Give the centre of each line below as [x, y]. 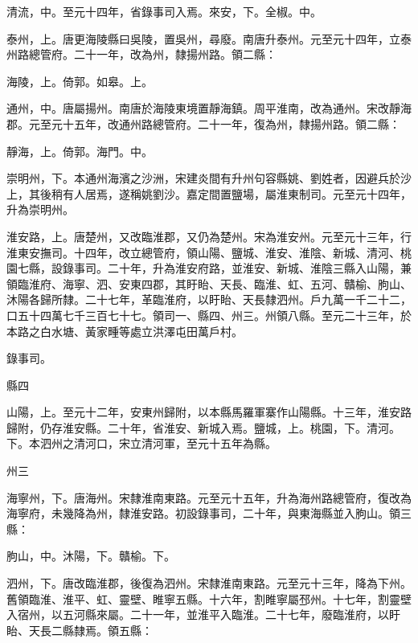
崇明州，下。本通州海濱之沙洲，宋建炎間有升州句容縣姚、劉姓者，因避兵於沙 [209, 178]
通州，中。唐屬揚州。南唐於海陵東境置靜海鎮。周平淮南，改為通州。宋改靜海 [209, 108]
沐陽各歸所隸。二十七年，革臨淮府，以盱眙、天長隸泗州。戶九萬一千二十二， [209, 299]
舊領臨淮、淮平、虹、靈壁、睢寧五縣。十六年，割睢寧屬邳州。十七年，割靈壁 [209, 598]
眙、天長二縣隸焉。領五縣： [80, 630]
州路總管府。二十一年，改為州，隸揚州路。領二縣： [141, 54]
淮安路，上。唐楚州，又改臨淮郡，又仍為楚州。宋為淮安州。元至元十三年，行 [209, 236]
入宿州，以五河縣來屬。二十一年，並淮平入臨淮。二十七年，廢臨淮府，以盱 [203, 614]
